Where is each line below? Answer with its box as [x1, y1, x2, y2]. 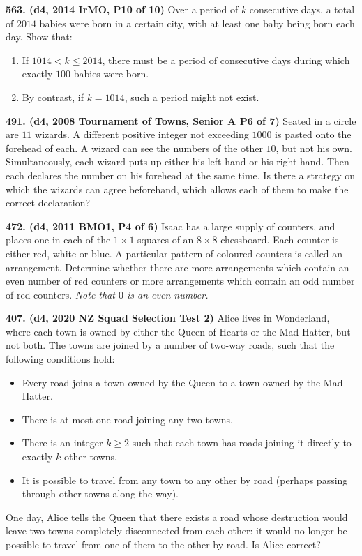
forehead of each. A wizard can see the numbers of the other [6, 140, 263, 155]
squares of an [137, 232, 194, 247]
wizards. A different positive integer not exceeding [35, 127, 249, 142]
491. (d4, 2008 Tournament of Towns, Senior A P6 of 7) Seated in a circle [6, 113, 356, 128]
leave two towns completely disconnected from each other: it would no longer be [6, 523, 347, 538]
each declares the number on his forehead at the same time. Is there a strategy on [6, 167, 356, 182]
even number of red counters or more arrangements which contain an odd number [6, 273, 355, 288]
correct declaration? [6, 195, 91, 210]
